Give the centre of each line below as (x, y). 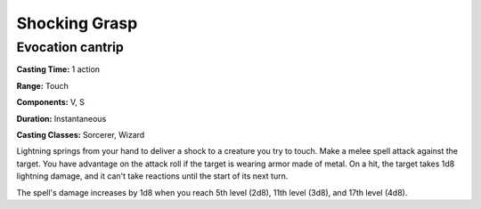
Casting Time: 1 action (58, 69)
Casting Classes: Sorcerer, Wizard (81, 134)
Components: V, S (50, 102)
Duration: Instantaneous (61, 118)
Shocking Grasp (77, 23)
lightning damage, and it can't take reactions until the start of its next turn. (152, 176)
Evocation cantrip (70, 47)
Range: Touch (42, 85)
